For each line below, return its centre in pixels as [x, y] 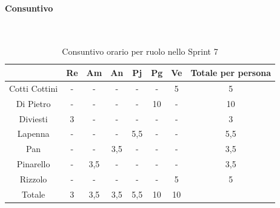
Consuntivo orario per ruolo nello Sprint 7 [140, 51]
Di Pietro [33, 103]
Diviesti [33, 118]
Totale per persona [231, 72]
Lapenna [33, 133]
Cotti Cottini [34, 88]
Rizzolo [33, 179]
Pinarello [33, 164]
